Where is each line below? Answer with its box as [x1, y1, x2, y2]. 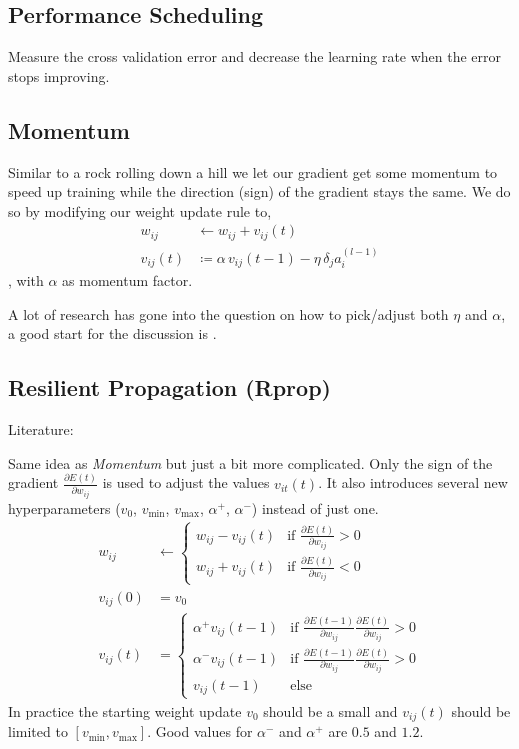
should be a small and [263, 700, 398, 721]
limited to [8, 721, 68, 742]
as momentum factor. [62, 270, 193, 291]
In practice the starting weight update [8, 700, 242, 721]
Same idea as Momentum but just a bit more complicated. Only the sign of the [8, 452, 493, 473]
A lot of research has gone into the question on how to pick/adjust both [8, 303, 449, 324]
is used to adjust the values [102, 472, 270, 493]
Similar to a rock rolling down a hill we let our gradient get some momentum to [8, 161, 498, 182]
